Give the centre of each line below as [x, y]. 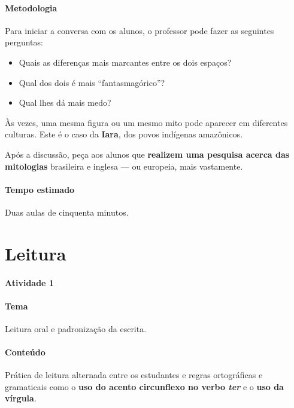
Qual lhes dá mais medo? [65, 102]
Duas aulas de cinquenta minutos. [67, 212]
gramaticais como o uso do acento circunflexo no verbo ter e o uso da [144, 386]
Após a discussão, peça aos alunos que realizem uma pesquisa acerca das [147, 154]
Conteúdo [25, 352]
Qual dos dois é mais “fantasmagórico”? [92, 82]
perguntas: [24, 42]
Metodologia [31, 7]
